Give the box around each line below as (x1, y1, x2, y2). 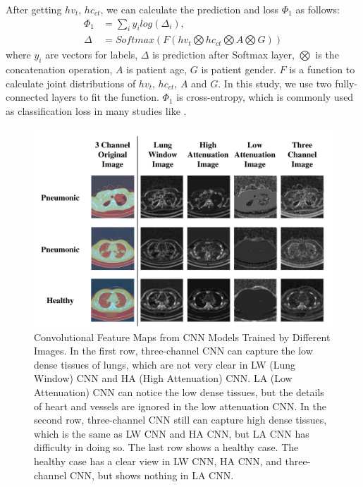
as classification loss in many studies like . (6, 104, 187, 118)
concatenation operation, (6, 62, 113, 77)
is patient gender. (201, 62, 276, 77)
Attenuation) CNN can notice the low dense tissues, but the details (34, 384, 324, 399)
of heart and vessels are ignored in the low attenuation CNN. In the (34, 398, 326, 413)
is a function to (289, 62, 355, 77)
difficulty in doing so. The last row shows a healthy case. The (34, 440, 299, 455)
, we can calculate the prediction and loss (100, 2, 279, 16)
